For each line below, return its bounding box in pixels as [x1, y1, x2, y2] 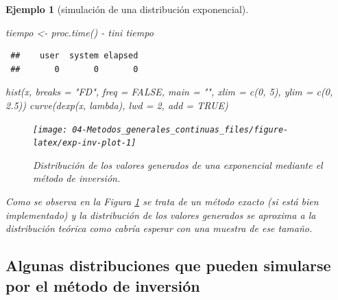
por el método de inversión [5, 275, 200, 296]
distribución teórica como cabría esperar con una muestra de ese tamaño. [5, 221, 313, 235]
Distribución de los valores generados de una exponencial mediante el [33, 157, 323, 172]
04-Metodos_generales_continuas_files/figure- [72, 124, 289, 135]
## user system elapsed [10, 51, 138, 61]
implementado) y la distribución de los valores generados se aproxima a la [5, 207, 316, 222]
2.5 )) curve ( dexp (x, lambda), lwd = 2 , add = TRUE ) [5, 97, 228, 112]
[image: [33, 124, 68, 135]
